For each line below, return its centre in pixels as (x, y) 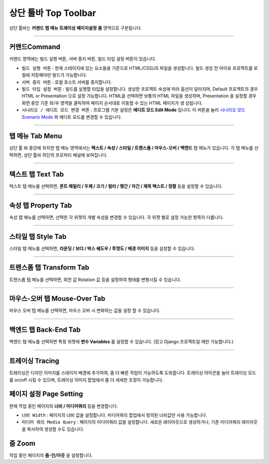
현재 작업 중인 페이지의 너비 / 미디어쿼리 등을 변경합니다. (64, 406)
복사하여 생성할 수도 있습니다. (56, 429)
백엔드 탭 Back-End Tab (45, 330)
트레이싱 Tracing (34, 361)
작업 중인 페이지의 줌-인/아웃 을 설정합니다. (51, 455)
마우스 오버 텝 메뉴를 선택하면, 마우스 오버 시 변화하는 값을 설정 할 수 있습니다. (85, 310)
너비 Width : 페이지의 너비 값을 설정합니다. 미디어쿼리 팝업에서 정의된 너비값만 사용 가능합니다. (115, 415)
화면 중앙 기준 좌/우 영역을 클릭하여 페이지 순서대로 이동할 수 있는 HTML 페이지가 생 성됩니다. (112, 103)
